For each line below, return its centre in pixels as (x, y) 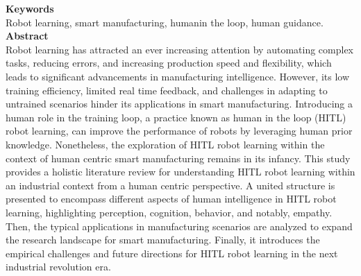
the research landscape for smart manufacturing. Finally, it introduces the (163, 240)
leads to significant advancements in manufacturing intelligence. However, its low (178, 76)
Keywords (30, 8)
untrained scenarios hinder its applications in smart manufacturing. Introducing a (179, 104)
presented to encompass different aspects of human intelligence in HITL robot (171, 199)
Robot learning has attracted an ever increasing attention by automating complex (180, 49)
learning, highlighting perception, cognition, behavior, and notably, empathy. (169, 212)
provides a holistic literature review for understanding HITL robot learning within (180, 172)
